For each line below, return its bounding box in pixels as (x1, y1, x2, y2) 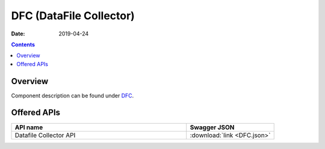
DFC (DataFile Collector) (11, 9, 135, 22)
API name (14, 123, 43, 132)
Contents (11, 41, 36, 48)
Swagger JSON (190, 123, 235, 132)
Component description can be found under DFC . (11, 92, 134, 99)
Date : (11, 30, 25, 37)
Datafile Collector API (14, 131, 76, 139)
